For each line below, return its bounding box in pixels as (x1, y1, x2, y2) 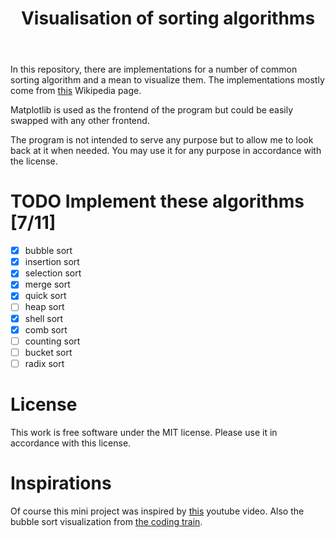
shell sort (24, 312, 64, 324)
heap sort (24, 301, 65, 313)
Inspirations (10, 472, 112, 494)
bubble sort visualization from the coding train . (10, 515, 203, 527)
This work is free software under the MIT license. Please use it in (10, 426, 278, 438)
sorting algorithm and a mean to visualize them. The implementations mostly (10, 74, 325, 86)
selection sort (24, 267, 82, 279)
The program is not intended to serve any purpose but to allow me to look (10, 134, 314, 146)
